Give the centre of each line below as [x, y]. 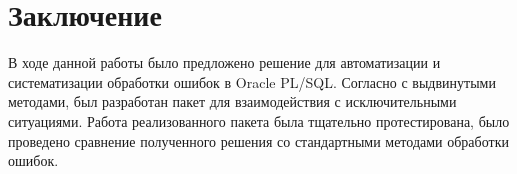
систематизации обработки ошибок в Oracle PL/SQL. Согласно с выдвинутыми [252, 81]
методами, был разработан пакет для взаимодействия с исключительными [232, 101]
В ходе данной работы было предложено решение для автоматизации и [224, 62]
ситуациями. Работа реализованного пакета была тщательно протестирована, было [259, 120]
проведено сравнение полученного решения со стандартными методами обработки [258, 140]
